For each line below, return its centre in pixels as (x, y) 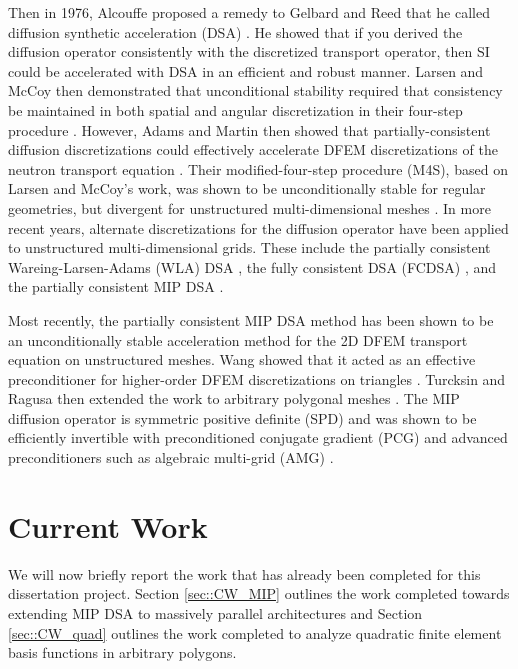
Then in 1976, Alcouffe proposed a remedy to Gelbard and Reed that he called (249, 12)
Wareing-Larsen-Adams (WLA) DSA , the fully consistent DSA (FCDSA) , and (252, 266)
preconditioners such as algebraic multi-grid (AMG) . (171, 457)
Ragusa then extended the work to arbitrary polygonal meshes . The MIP (234, 398)
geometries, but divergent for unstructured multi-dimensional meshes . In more (249, 207)
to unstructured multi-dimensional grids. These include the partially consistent (249, 247)
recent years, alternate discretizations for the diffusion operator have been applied (258, 227)
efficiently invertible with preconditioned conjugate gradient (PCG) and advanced (258, 437)
